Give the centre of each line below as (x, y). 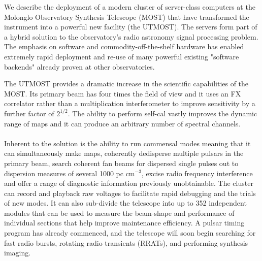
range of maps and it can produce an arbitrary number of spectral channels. (122, 123)
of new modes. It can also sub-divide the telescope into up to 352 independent (125, 203)
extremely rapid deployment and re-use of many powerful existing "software (122, 56)
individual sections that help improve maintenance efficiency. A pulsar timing (124, 223)
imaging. (18, 253)
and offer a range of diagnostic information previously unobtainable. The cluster (129, 183)
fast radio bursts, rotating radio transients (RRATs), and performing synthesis (126, 242)
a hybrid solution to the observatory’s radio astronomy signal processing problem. (131, 36)
